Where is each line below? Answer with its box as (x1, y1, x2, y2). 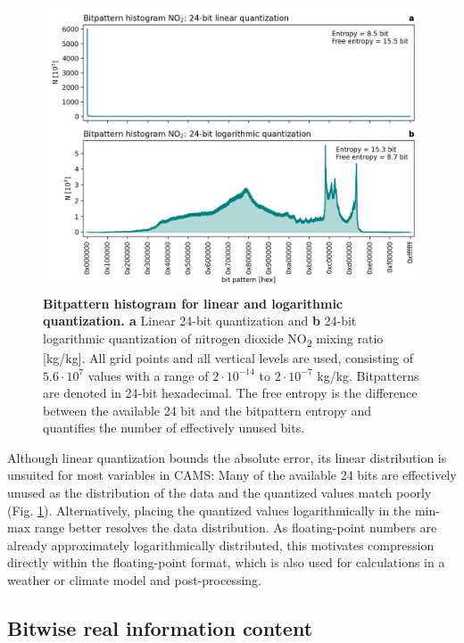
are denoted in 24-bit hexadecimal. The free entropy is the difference (43, 383, 418, 402)
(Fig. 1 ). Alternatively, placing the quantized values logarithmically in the (7, 500, 411, 519)
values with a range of (87, 366, 209, 384)
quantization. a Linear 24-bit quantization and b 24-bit (43, 311, 357, 330)
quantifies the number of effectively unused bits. (43, 418, 305, 437)
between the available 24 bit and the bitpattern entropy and (43, 400, 371, 419)
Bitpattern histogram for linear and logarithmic (43, 293, 343, 312)
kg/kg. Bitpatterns (317, 366, 419, 384)
